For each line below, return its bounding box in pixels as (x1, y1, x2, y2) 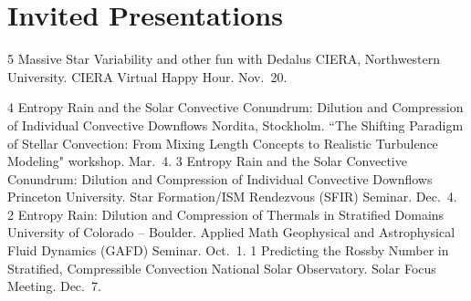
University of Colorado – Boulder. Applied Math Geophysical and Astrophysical (7, 223, 455, 242)
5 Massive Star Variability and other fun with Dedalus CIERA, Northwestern (7, 49, 441, 68)
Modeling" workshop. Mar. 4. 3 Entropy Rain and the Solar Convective (7, 151, 407, 171)
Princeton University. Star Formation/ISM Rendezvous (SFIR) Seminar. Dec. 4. (7, 187, 457, 206)
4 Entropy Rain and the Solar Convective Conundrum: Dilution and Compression (7, 98, 464, 117)
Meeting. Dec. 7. (7, 276, 101, 296)
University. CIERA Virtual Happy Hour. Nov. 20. (7, 67, 288, 86)
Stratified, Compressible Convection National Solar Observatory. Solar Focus (7, 258, 436, 277)
